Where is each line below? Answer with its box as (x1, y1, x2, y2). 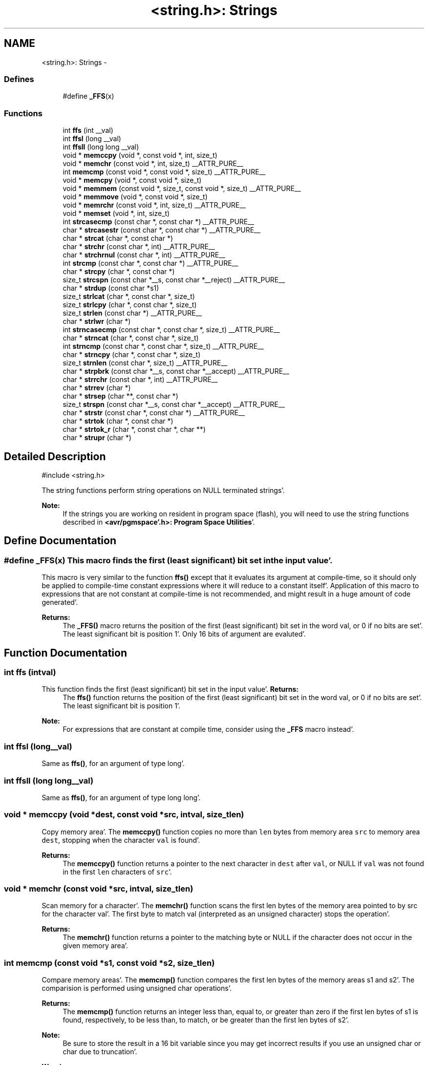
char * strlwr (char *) (63, 317, 131, 326)
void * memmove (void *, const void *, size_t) (63, 192, 208, 201)
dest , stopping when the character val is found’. (42, 835, 200, 844)
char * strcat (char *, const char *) (63, 234, 173, 243)
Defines (4, 74, 34, 84)
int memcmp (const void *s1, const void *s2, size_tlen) (4, 958, 215, 968)
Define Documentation (4, 534, 116, 547)
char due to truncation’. (63, 1047, 137, 1056)
